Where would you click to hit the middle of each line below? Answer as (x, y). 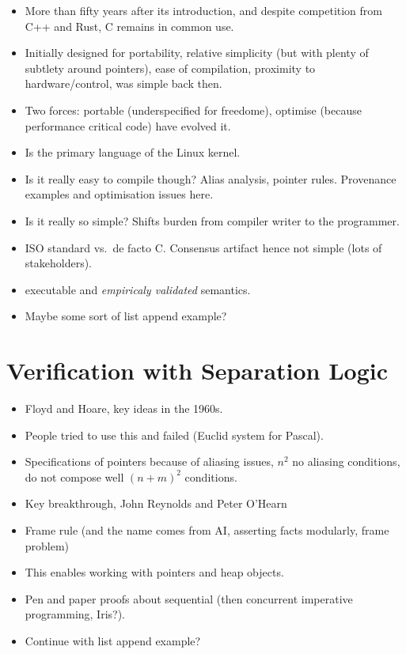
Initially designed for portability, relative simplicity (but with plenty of (197, 53)
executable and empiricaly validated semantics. (138, 289)
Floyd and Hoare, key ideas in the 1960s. (124, 408)
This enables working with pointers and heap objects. (154, 572)
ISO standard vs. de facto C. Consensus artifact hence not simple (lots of (203, 247)
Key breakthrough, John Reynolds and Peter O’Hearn (156, 503)
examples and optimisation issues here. (119, 194)
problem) (47, 545)
